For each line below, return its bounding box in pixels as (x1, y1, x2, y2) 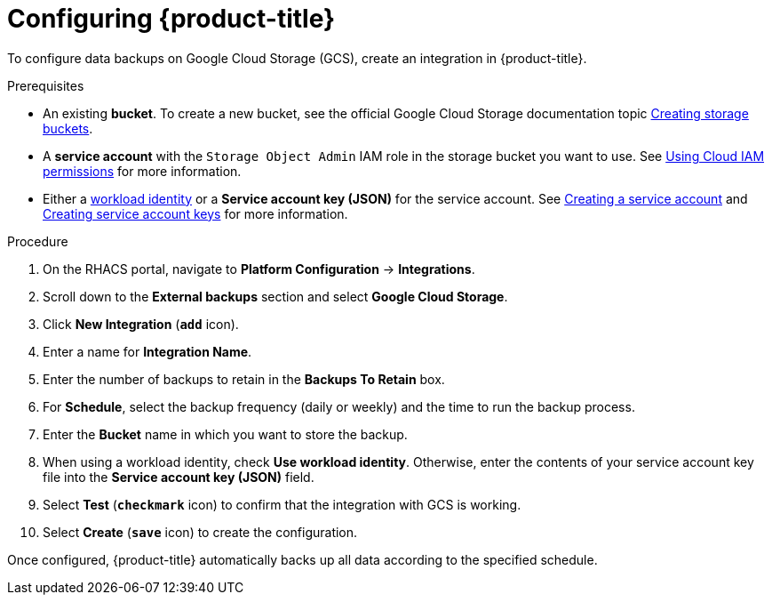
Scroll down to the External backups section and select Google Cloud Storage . (43, 288, 508, 304)
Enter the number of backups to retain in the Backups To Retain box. (43, 371, 445, 387)
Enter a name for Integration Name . (43, 343, 252, 359)
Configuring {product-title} (7, 4, 336, 34)
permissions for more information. (43, 163, 242, 179)
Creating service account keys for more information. (43, 205, 348, 221)
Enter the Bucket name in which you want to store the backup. (43, 426, 408, 442)
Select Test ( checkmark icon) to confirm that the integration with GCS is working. (43, 496, 521, 512)
